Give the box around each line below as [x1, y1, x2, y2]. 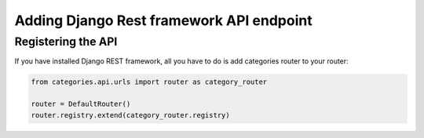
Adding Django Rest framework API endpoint [14, 12, 313, 29]
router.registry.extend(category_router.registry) [31, 111, 231, 119]
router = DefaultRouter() [31, 100, 131, 109]
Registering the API [14, 34, 118, 49]
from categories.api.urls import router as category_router [31, 78, 268, 86]
